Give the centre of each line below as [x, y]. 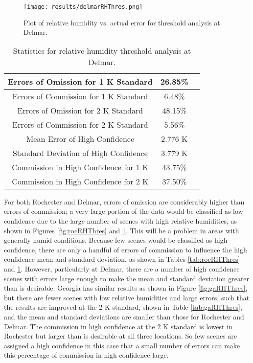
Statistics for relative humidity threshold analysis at [102, 50]
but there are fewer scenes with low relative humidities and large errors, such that [127, 297]
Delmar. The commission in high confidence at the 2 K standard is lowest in [118, 326]
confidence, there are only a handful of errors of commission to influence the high [126, 249]
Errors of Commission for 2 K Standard [80, 124]
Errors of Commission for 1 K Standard [80, 96]
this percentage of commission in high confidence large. [86, 355]
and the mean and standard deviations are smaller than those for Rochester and [124, 316]
